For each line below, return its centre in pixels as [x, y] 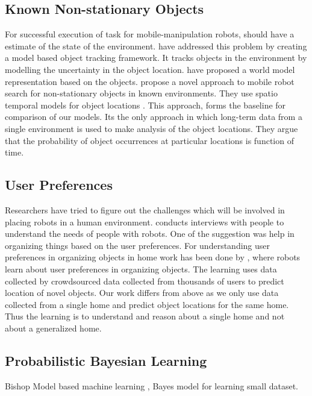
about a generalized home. [53, 328]
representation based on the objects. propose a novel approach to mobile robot [150, 81]
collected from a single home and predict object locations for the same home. [147, 304]
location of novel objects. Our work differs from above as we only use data [142, 293]
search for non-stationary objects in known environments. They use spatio [141, 93]
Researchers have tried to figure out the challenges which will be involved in [145, 209]
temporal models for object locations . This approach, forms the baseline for [145, 105]
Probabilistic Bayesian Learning [106, 360]
